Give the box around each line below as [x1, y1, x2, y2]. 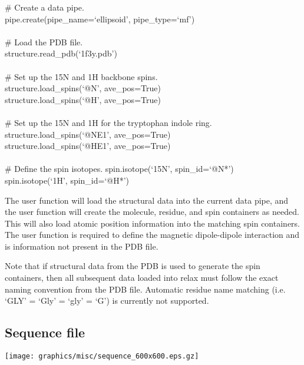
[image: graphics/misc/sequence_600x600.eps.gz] [5, 352, 199, 361]
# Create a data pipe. [5, 1, 84, 13]
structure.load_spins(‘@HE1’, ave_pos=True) [5, 140, 171, 152]
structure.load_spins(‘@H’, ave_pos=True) [5, 93, 161, 105]
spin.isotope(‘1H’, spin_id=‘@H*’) [5, 174, 130, 186]
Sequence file [5, 323, 85, 341]
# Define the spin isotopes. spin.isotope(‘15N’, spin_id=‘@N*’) [5, 162, 234, 175]
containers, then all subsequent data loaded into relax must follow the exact [5, 271, 279, 284]
